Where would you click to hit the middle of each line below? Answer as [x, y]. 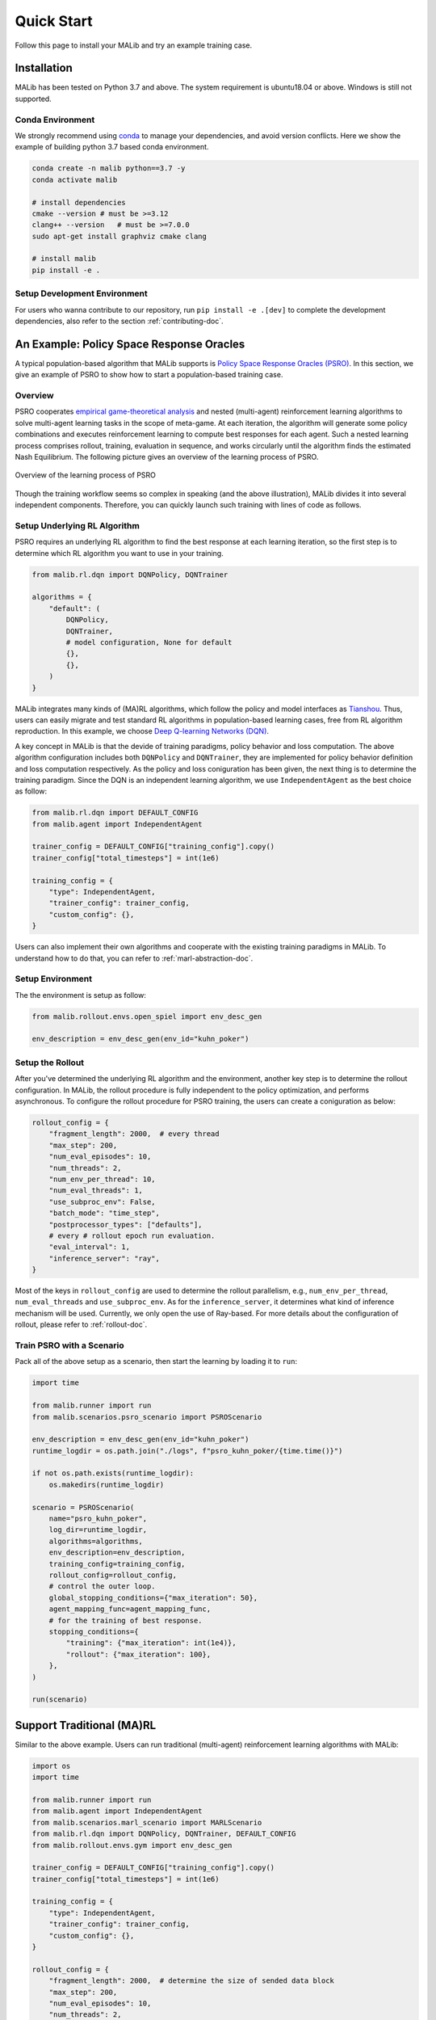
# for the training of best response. [126, 1620]
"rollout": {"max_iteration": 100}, [138, 1654]
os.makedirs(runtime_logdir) [107, 1484]
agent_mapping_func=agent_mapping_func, [130, 1609]
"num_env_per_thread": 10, [103, 1179]
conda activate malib [75, 179]
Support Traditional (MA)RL [86, 1725]
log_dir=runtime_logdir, [98, 1530]
